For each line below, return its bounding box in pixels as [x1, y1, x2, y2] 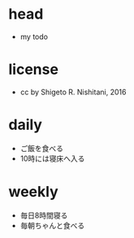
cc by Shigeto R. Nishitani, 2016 [19, 87, 127, 97]
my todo [19, 32, 49, 41]
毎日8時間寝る [19, 210, 68, 220]
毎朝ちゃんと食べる [19, 220, 85, 230]
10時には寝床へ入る [19, 154, 85, 163]
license [8, 60, 59, 79]
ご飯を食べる [19, 143, 63, 153]
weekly [8, 183, 58, 201]
